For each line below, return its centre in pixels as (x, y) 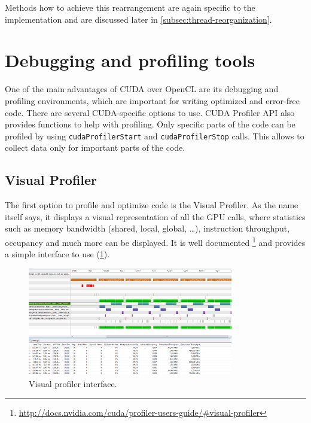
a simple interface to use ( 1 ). (57, 254)
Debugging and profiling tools (130, 60)
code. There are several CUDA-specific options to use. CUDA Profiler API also (150, 112)
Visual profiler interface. (73, 383)
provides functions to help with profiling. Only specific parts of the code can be (150, 124)
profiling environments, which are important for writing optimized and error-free (152, 100)
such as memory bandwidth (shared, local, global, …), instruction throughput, (147, 228)
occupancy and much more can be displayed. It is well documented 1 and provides (155, 241)
